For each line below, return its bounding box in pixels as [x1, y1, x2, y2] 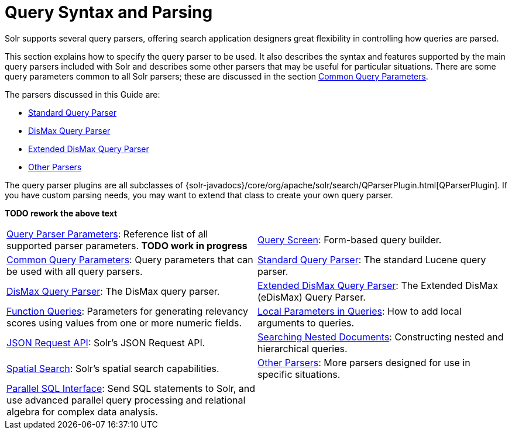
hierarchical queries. [257, 342, 348, 354]
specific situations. [257, 368, 341, 380]
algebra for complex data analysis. [6, 405, 158, 418]
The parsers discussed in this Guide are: [5, 89, 160, 99]
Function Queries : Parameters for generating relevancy [6, 305, 249, 317]
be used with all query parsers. [6, 265, 143, 277]
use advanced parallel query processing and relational [6, 394, 246, 406]
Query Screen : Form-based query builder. [257, 233, 442, 246]
